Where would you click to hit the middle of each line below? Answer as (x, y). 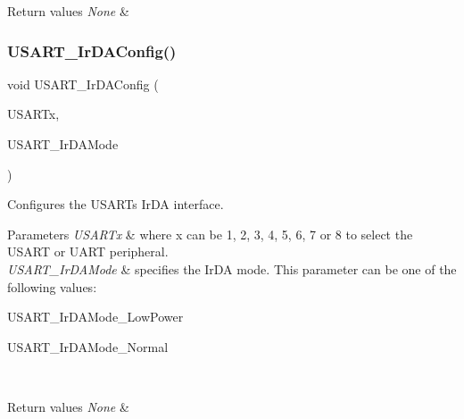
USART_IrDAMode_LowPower (95, 317)
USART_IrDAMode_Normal (88, 346)
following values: (52, 286)
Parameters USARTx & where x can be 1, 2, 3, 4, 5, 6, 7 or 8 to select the (210, 234)
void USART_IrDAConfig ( (83, 84)
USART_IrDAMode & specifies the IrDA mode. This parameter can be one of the (232, 268)
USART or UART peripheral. (88, 251)
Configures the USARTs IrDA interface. (116, 204)
